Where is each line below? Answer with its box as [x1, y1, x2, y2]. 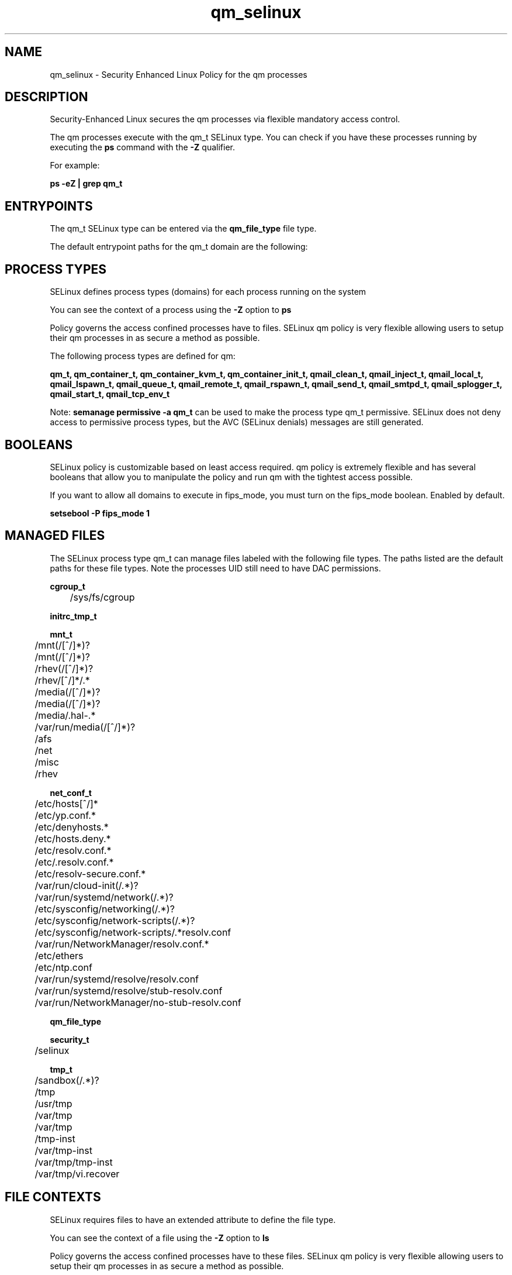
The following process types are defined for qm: [50, 351, 236, 361]
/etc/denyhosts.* [34, 821, 109, 833]
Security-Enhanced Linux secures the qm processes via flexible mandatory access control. [50, 114, 400, 125]
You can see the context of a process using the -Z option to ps [50, 305, 292, 315]
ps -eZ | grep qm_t [50, 178, 123, 189]
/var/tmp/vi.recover [34, 1167, 120, 1180]
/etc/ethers [34, 949, 84, 962]
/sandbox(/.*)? [34, 1074, 99, 1086]
